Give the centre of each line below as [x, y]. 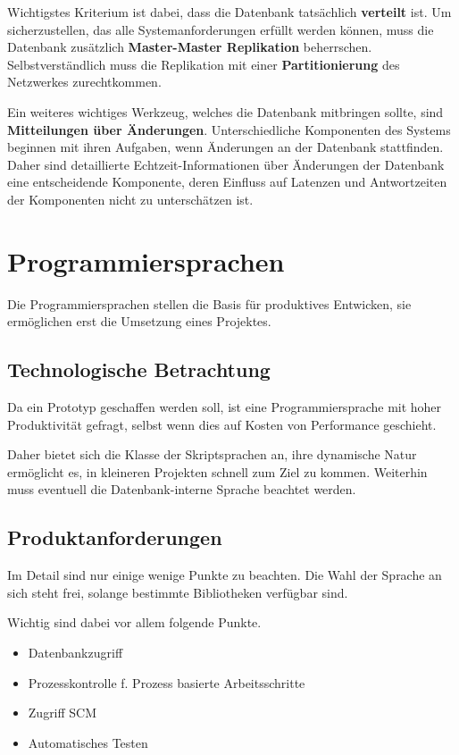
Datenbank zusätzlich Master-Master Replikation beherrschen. [190, 47]
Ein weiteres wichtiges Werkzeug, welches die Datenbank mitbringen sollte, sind [225, 111]
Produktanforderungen [115, 537]
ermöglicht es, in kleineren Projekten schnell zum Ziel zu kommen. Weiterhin [217, 471]
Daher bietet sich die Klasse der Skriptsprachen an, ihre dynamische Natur [212, 454]
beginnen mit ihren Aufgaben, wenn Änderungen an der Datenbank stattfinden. [225, 147]
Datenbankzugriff [75, 652]
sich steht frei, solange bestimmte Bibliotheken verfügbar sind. [178, 592]
